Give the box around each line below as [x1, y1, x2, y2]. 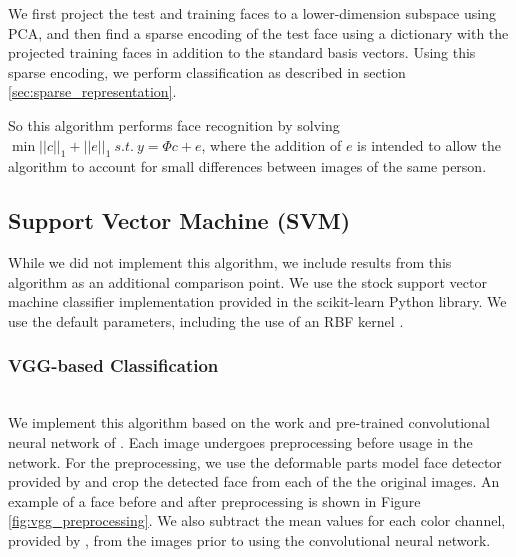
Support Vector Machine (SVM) [8, 205, 351, 236]
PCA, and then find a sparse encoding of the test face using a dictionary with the [8, 22, 509, 43]
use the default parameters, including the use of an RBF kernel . [8, 310, 404, 331]
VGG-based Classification [8, 353, 219, 378]
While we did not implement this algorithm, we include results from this [8, 252, 452, 273]
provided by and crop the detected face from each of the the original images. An [8, 471, 500, 492]
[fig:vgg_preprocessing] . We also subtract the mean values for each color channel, [8, 510, 506, 531]
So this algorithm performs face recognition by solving [8, 114, 340, 135]
